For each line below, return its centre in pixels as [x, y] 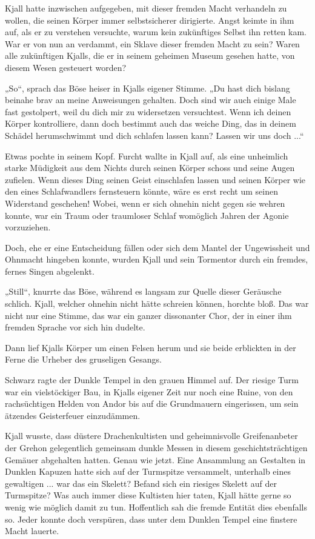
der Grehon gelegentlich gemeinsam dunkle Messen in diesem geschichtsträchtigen [156, 447]
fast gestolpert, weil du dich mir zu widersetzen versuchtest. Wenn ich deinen [148, 111]
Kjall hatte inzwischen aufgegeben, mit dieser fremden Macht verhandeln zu [146, 8]
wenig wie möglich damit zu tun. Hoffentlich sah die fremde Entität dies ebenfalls [156, 507]
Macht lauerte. [32, 531]
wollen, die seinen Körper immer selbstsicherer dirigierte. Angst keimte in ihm [150, 20]
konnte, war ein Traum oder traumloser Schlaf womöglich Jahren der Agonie [147, 215]
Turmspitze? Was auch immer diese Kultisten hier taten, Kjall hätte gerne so [148, 495]
